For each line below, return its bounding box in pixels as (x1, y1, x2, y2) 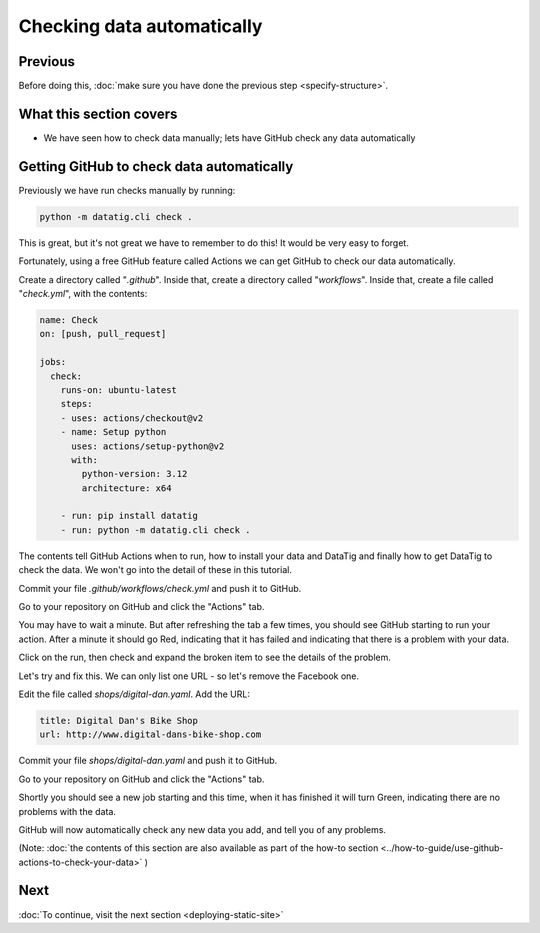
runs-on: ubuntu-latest (60, 384, 177, 395)
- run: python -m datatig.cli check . (60, 524, 251, 535)
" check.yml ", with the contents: (18, 288, 148, 300)
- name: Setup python (60, 426, 167, 438)
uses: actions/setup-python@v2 (71, 440, 225, 452)
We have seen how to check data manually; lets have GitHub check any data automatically (43, 131, 416, 144)
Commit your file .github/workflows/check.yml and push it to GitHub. (18, 582, 302, 594)
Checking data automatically (18, 15, 263, 37)
